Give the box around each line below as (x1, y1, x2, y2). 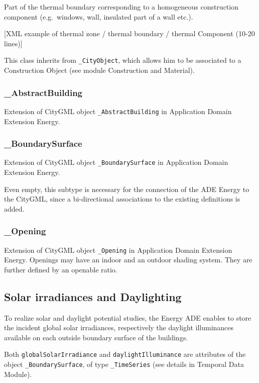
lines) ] (4, 38, 23, 48)
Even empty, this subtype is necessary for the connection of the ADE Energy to (4, 183, 249, 194)
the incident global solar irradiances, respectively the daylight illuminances (4, 322, 234, 333)
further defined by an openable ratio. (4, 264, 117, 274)
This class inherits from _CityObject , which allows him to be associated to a (4, 55, 241, 65)
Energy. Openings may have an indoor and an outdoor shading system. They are (4, 254, 252, 265)
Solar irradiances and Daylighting (4, 289, 182, 304)
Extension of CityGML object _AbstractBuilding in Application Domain (4, 106, 232, 116)
